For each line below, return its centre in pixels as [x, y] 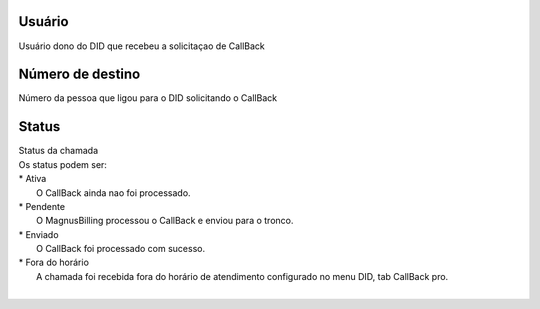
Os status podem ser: [62, 164]
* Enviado [38, 234]
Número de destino [79, 74]
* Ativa [32, 179]
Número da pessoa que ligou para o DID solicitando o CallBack [148, 98]
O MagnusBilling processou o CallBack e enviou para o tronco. [165, 221]
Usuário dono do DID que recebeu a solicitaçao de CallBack [141, 46]
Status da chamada [58, 151]
